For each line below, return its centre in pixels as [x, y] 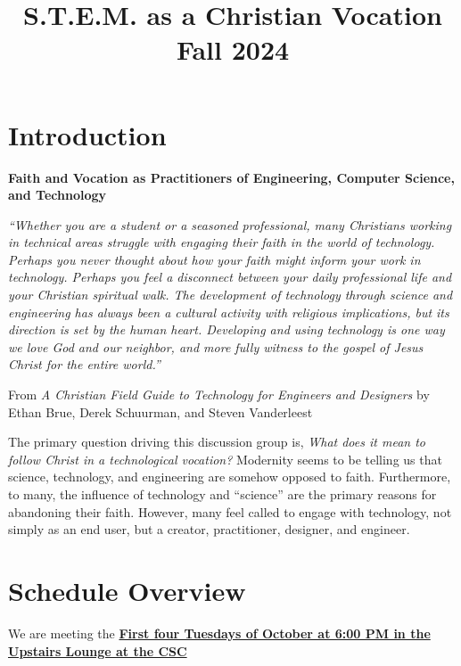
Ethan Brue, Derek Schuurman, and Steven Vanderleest [161, 411]
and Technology [58, 195]
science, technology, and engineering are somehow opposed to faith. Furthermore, [230, 477]
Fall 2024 [233, 49]
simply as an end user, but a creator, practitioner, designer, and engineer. [209, 529]
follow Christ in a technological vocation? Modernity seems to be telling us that [225, 459]
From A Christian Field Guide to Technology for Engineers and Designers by [219, 395]
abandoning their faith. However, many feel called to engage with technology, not [230, 511]
